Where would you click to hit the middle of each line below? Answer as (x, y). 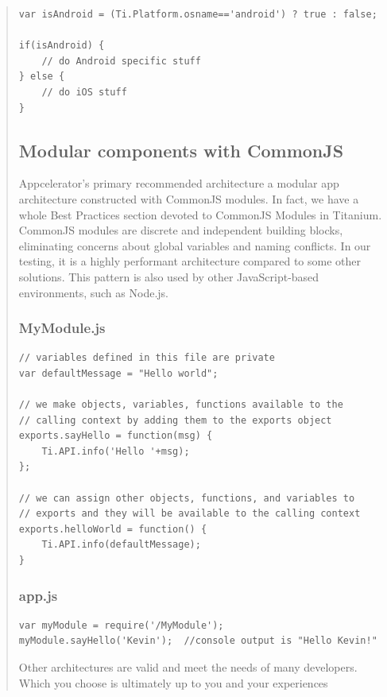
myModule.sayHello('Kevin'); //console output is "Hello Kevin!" (198, 641)
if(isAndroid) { (62, 46)
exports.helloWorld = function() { (113, 529)
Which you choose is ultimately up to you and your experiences (173, 682)
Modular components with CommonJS (181, 150)
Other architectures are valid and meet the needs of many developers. (188, 667)
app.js (38, 595)
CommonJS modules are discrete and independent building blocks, (181, 230)
